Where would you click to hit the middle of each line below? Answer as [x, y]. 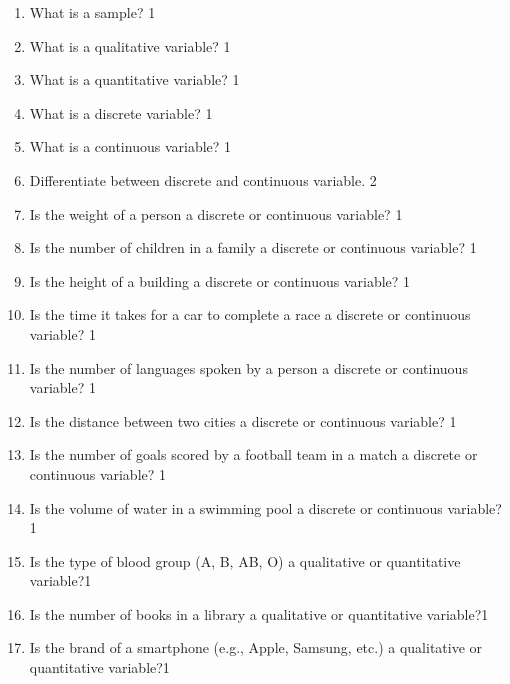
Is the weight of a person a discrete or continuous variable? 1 [216, 213]
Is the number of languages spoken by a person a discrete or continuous [248, 367]
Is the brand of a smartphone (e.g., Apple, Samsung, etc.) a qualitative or [256, 647]
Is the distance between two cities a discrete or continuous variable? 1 [243, 420]
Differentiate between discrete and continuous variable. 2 [203, 179]
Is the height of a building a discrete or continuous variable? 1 [220, 280]
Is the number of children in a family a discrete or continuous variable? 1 [253, 247]
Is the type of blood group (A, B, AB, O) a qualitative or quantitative [245, 560]
